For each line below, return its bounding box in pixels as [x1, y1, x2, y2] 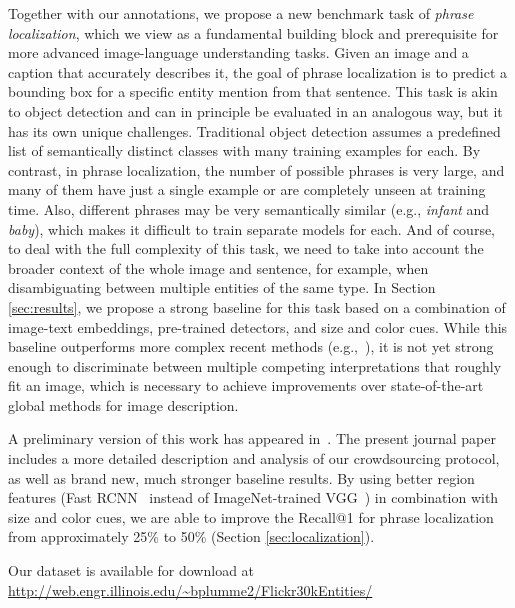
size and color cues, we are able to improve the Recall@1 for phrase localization [8, 506, 494, 527]
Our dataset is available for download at [8, 560, 255, 581]
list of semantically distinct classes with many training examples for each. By [8, 140, 481, 161]
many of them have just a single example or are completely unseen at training [8, 179, 486, 200]
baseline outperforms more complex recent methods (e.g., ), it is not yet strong [8, 336, 494, 357]
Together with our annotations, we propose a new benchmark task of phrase [8, 3, 474, 23]
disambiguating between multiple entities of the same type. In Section [8, 277, 436, 298]
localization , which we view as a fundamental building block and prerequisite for [8, 22, 499, 43]
